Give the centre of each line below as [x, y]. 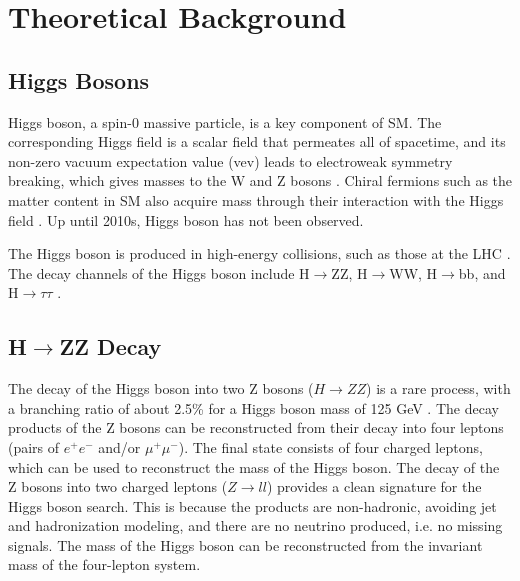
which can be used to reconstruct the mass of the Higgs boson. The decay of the [254, 466]
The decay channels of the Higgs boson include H [159, 272]
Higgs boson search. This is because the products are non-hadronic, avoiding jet [252, 505]
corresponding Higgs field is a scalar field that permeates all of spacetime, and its [257, 141]
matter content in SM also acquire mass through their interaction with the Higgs [256, 199]
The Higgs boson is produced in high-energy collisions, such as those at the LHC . [259, 253]
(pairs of [34, 446]
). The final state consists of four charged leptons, [330, 446]
